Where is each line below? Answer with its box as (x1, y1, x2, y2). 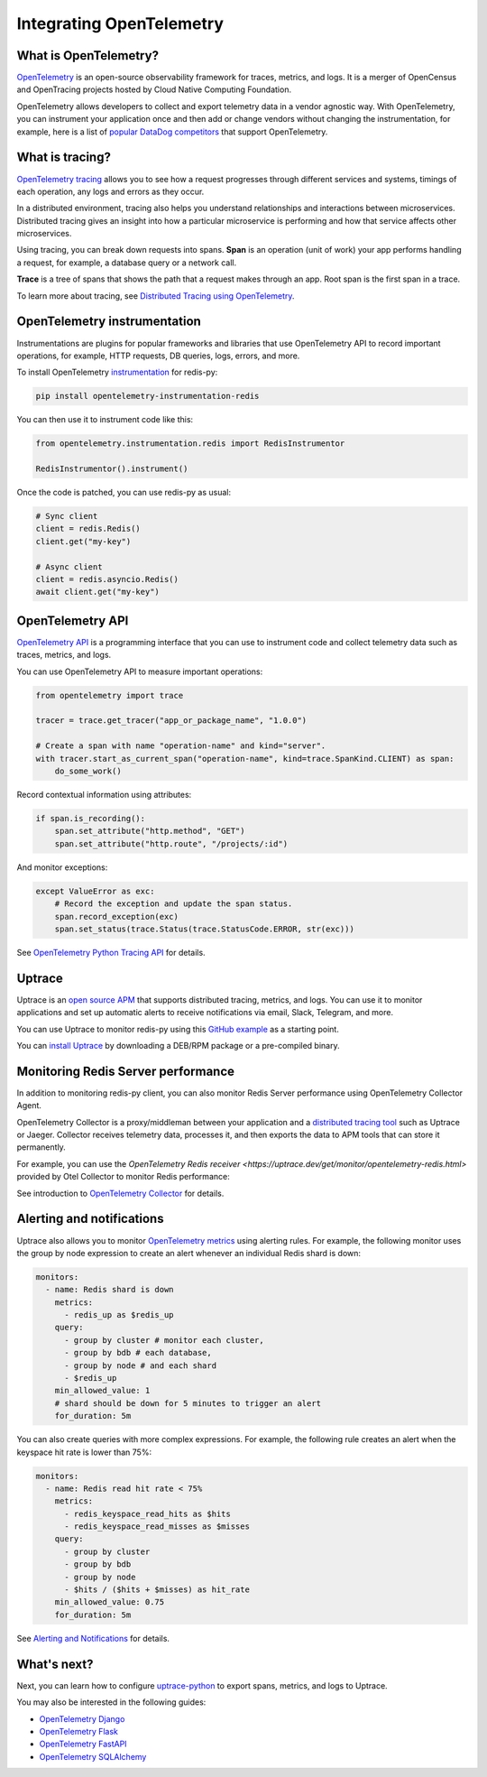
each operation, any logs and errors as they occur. (16, 186, 205, 197)
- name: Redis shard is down (45, 1284, 175, 1295)
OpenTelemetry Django (39, 1713, 125, 1724)
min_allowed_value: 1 (54, 1385, 151, 1396)
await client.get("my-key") (35, 587, 160, 597)
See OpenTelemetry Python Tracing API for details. (16, 947, 207, 958)
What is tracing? (16, 150, 112, 165)
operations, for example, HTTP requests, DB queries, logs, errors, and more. (16, 350, 300, 361)
